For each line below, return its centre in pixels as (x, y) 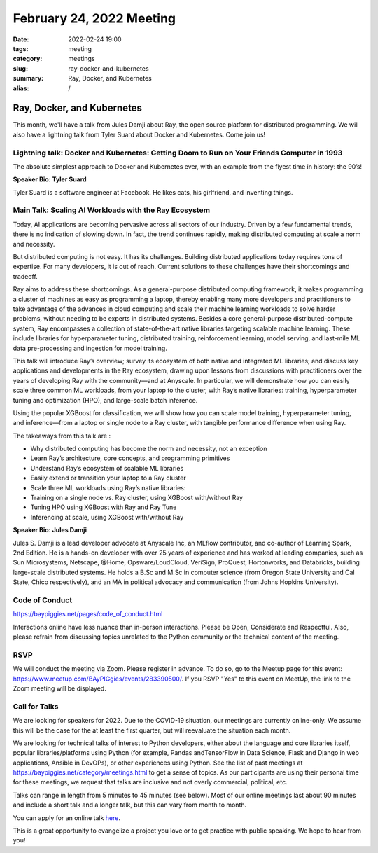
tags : (21, 48)
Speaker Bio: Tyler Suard (50, 179)
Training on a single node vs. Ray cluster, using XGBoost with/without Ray (137, 498)
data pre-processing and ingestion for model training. (90, 348)
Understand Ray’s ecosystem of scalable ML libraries (107, 468)
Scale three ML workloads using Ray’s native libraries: (108, 487)
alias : (21, 88)
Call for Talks (36, 706)
